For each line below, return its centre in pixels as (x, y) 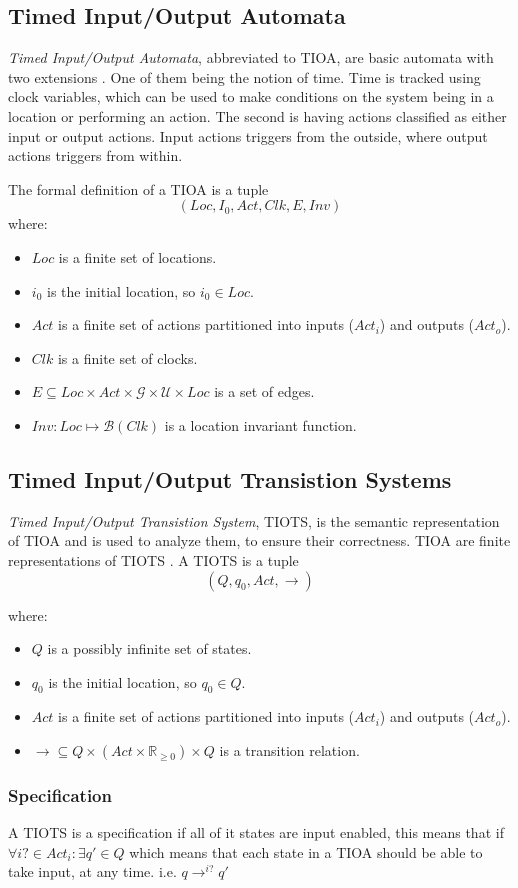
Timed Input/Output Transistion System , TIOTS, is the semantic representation (254, 520)
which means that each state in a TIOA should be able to (306, 851)
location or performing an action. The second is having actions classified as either (257, 115)
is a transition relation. (289, 750)
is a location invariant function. (260, 424)
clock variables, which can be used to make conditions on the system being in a (251, 96)
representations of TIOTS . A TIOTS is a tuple (153, 559)
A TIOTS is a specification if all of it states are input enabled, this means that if (256, 832)
